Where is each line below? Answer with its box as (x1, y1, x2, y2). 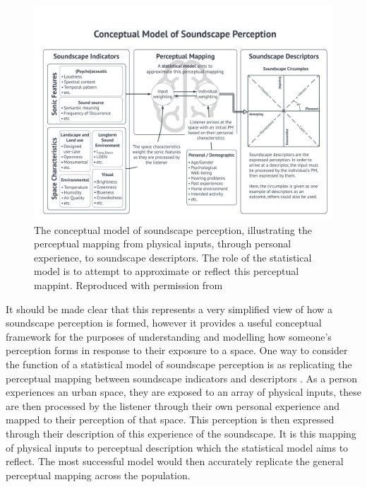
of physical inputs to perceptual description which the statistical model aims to (6, 440, 349, 454)
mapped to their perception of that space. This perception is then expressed (6, 412, 335, 427)
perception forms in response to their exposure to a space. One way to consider (6, 343, 348, 358)
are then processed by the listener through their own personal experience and (6, 398, 340, 413)
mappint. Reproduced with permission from (34, 278, 223, 293)
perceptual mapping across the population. (6, 467, 191, 482)
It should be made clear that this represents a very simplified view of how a (6, 301, 332, 316)
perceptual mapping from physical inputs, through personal (34, 236, 291, 251)
